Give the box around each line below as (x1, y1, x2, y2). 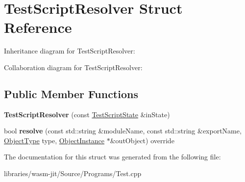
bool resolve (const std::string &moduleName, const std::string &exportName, (4, 126, 242, 136)
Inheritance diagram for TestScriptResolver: (4, 46, 135, 56)
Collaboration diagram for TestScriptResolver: (4, 62, 143, 72)
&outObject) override (110, 135, 174, 145)
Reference (4, 17, 72, 37)
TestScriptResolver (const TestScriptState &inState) (4, 109, 170, 119)
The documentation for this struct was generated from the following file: (4, 152, 221, 162)
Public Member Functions (4, 86, 138, 101)
